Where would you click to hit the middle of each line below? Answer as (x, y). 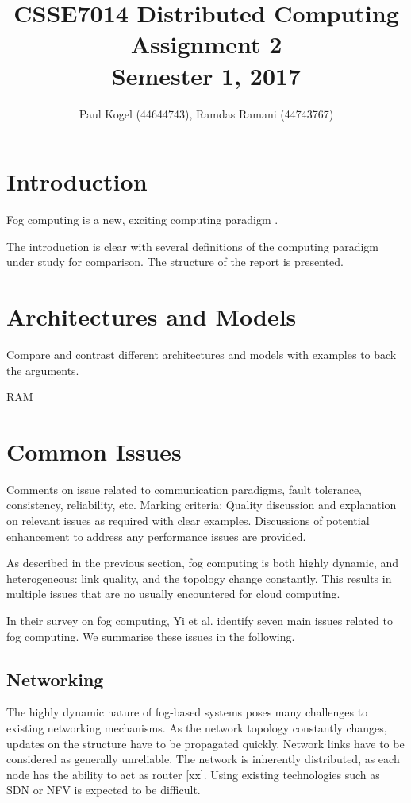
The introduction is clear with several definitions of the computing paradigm (193, 246)
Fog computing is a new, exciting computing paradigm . (142, 220)
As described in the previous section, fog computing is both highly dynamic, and (203, 563)
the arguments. (43, 370)
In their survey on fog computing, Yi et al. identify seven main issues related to (200, 620)
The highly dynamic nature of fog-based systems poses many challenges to (187, 712)
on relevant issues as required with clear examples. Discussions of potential (188, 521)
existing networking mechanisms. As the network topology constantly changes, (197, 727)
